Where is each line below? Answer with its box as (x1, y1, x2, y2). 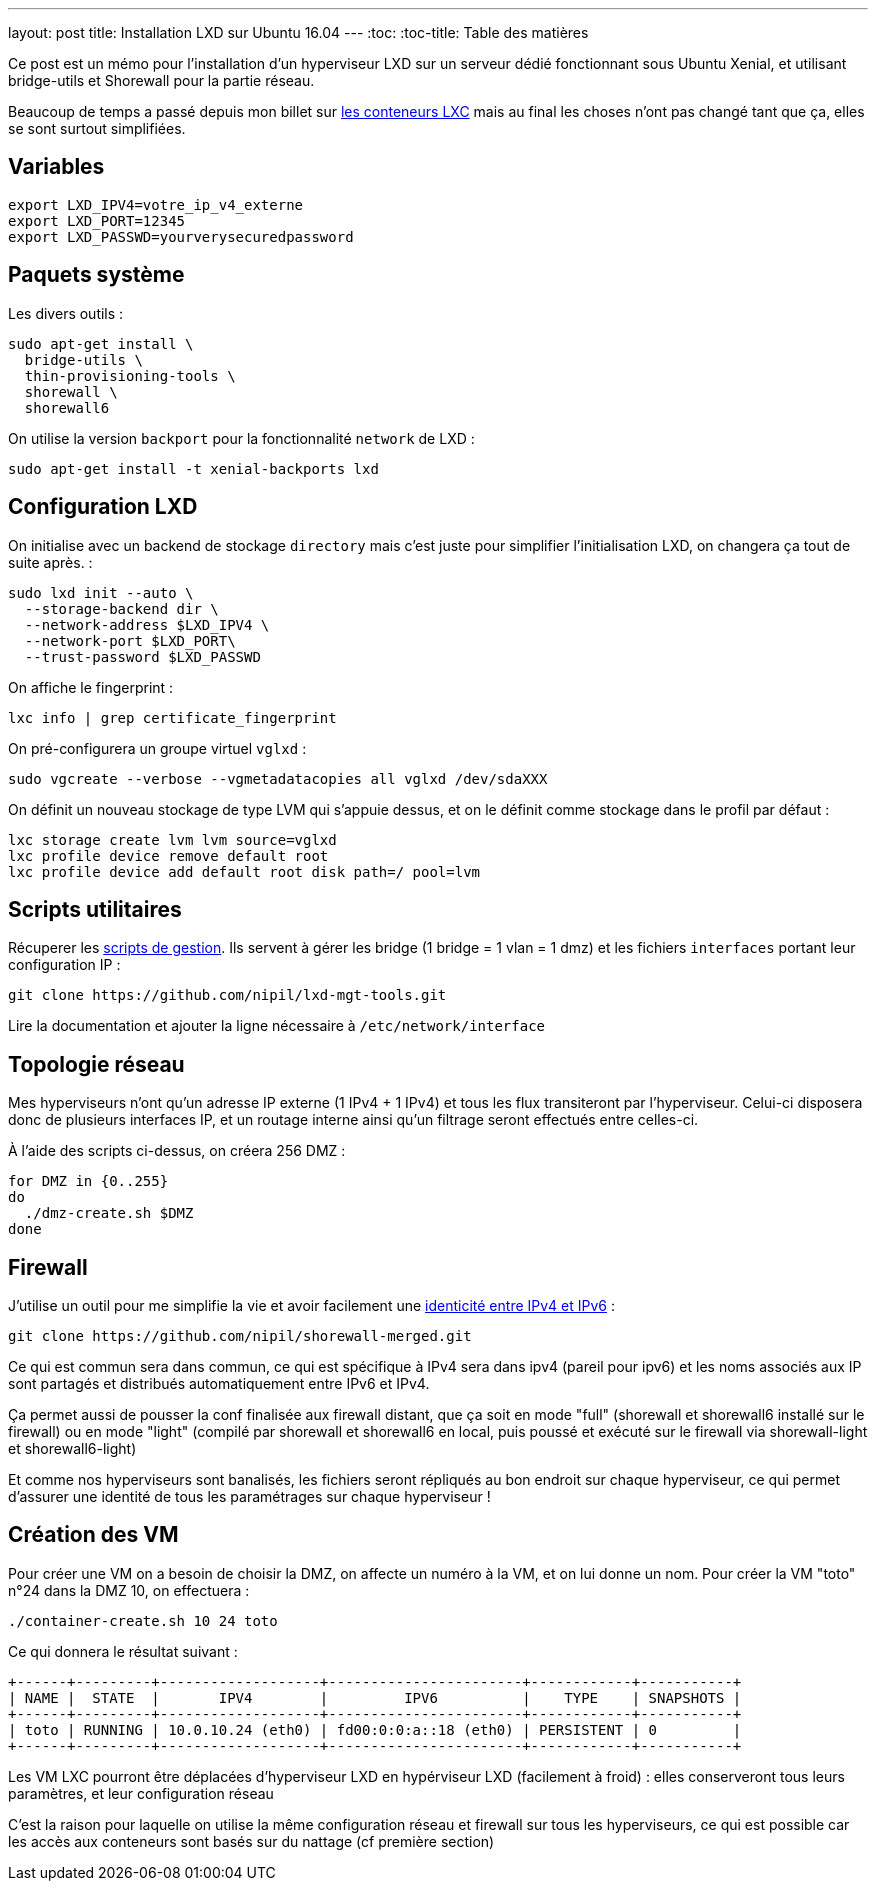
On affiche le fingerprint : (8, 678, 174, 696)
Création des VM (8, 1522, 179, 1548)
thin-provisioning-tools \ (24, 367, 236, 384)
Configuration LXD (8, 494, 198, 520)
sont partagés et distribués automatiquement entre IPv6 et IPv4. (8, 1375, 430, 1393)
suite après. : (8, 553, 93, 571)
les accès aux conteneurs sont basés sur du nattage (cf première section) (8, 1832, 495, 1850)
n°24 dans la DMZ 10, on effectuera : (8, 1581, 250, 1599)
